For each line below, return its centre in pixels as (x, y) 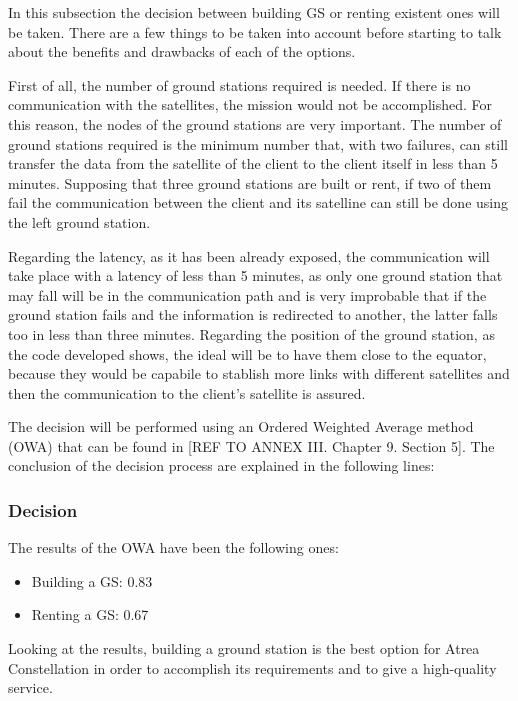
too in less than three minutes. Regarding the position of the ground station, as (251, 333)
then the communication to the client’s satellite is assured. (187, 392)
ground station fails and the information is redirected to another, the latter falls (253, 314)
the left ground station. (79, 221)
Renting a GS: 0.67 (90, 614)
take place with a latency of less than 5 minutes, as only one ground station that (255, 275)
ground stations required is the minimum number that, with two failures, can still (258, 143)
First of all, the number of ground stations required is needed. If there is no (239, 84)
